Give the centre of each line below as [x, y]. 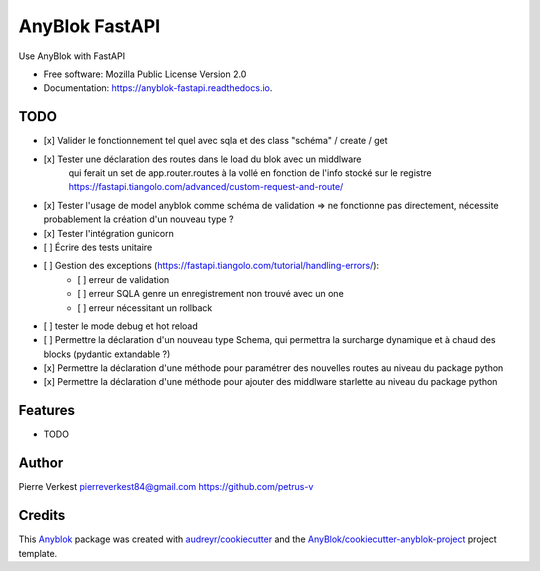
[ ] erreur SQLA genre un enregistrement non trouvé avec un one [210, 294]
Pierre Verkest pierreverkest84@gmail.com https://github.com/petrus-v [166, 487]
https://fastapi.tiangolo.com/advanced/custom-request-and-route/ [206, 187]
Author [41, 463]
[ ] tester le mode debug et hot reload [121, 326]
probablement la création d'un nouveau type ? [138, 219]
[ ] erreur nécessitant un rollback [145, 307]
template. [38, 553]
